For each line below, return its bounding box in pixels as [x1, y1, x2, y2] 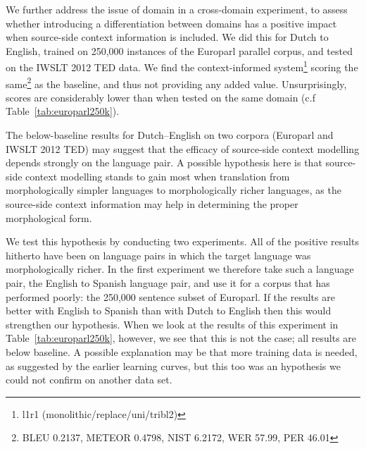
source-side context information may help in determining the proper [6, 197, 298, 211]
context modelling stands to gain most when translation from [25, 168, 290, 183]
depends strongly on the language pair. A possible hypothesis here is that [6, 155, 322, 170]
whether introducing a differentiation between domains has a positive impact [6, 16, 337, 30]
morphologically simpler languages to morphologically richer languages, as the [6, 183, 341, 197]
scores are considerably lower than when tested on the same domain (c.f [6, 90, 315, 104]
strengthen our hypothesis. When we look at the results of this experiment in [6, 316, 339, 331]
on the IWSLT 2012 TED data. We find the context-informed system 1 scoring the [6, 58, 358, 75]
